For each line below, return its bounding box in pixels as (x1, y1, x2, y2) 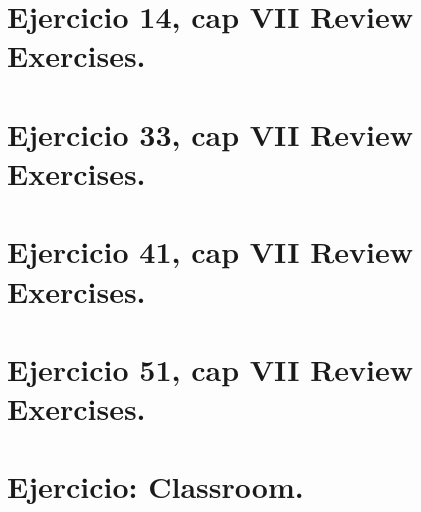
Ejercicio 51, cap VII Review (7, 348, 414, 389)
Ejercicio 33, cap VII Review (7, 113, 414, 154)
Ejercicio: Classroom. (7, 466, 304, 507)
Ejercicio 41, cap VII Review (7, 231, 414, 272)
